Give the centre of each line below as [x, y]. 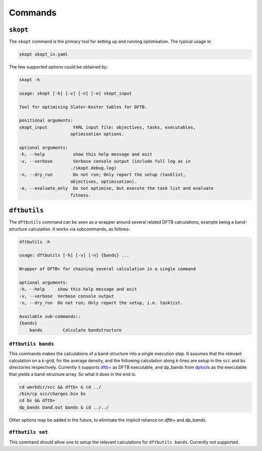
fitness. [81, 195]
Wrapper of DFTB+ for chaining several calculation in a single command [107, 269]
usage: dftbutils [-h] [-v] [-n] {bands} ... [74, 255]
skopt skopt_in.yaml [43, 54]
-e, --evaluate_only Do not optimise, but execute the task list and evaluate [116, 188]
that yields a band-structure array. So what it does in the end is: [73, 374]
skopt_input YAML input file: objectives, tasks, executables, [107, 127]
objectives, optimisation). [104, 181]
